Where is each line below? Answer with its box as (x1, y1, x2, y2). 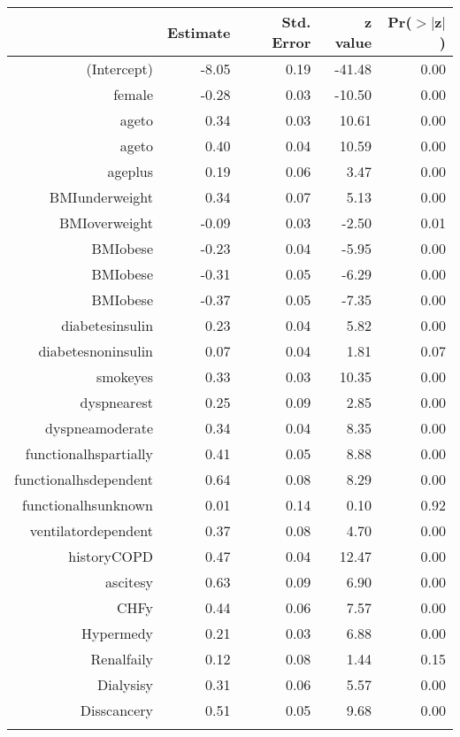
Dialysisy (96, 674, 154, 695)
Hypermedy (81, 623, 154, 643)
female (113, 84, 154, 104)
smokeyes (96, 366, 154, 387)
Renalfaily (90, 649, 154, 669)
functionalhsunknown (21, 495, 154, 515)
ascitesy (105, 572, 154, 592)
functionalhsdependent (14, 469, 154, 489)
